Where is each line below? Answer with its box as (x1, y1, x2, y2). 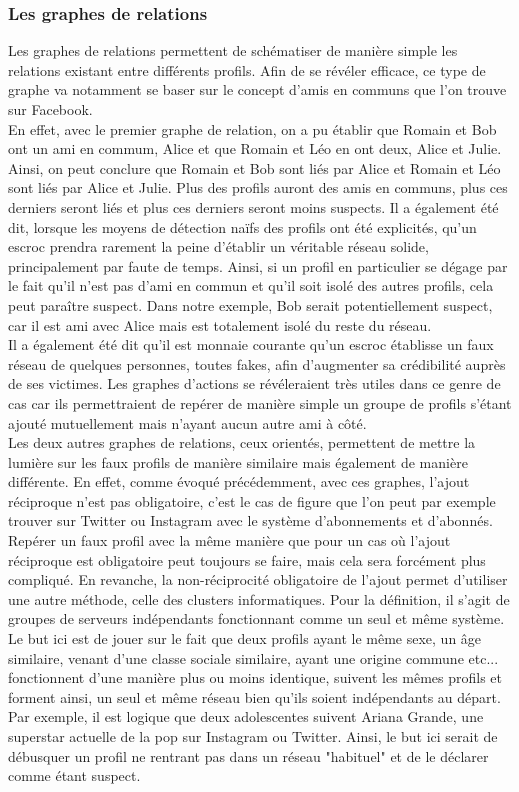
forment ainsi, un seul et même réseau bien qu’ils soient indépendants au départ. (8, 686, 501, 707)
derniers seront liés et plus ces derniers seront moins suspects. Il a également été (8, 196, 499, 217)
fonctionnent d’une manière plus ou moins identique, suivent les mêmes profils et (8, 667, 503, 688)
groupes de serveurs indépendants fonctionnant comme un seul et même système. (8, 608, 505, 629)
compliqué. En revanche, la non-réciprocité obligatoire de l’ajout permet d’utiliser (8, 569, 508, 590)
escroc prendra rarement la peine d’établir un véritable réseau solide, (8, 236, 429, 257)
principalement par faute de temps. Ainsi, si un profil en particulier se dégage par (8, 255, 508, 276)
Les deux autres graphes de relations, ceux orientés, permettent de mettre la (8, 432, 476, 453)
